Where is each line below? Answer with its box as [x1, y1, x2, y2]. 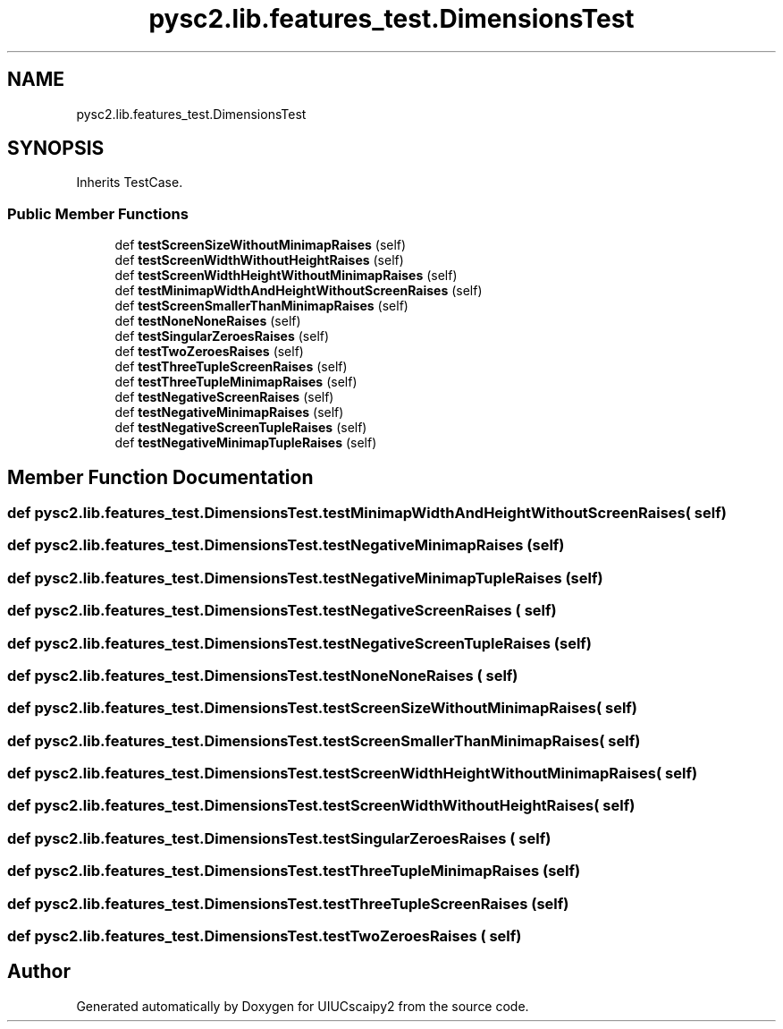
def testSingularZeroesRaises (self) [114, 328, 330, 344]
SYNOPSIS [7, 137, 105, 160]
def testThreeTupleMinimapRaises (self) [114, 374, 358, 390]
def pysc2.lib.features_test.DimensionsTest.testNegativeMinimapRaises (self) [7, 536, 565, 555]
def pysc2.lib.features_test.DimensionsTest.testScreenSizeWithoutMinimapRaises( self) [7, 699, 638, 718]
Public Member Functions [7, 204, 189, 223]
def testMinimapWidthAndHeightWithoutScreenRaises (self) [114, 283, 483, 299]
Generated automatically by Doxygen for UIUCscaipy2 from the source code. [76, 998, 529, 1014]
